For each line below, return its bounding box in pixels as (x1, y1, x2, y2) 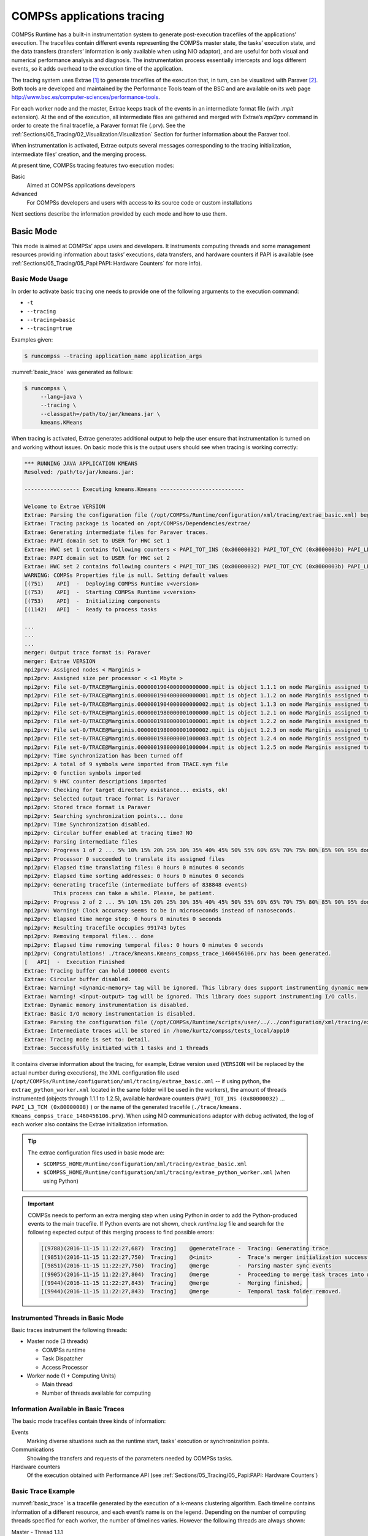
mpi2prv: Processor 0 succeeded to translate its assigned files (24, 855, 225, 863)
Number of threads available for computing (42, 1389, 151, 1397)
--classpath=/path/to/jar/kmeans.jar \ (40, 410, 161, 417)
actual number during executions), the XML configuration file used (11, 1069, 180, 1076)
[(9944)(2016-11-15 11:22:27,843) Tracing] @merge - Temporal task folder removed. (40, 1288, 342, 1295)
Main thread (42, 1381, 73, 1388)
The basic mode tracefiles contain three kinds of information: (11, 1417, 166, 1425)
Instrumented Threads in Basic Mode (11, 1314, 124, 1322)
